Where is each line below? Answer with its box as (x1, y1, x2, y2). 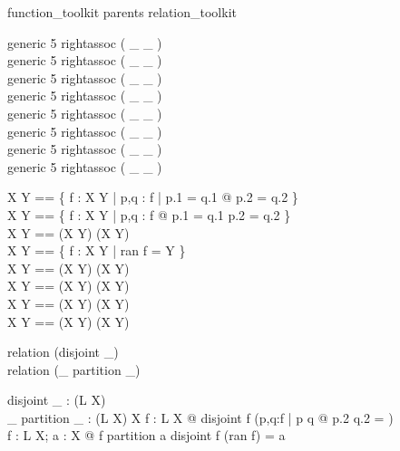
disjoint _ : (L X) (7, 390, 106, 409)
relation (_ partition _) (7, 360, 141, 379)
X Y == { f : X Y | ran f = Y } (7, 241, 186, 260)
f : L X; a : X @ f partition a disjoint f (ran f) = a (7, 426, 286, 445)
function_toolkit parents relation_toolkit (7, 3, 237, 21)
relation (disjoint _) (7, 342, 119, 361)
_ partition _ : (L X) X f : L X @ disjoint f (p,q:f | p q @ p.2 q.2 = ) (7, 408, 394, 427)
